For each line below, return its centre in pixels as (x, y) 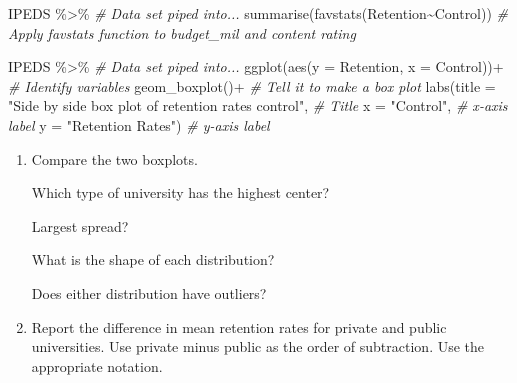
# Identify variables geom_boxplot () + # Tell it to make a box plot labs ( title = (252, 85)
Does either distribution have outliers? (149, 292)
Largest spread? (80, 225)
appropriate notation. (97, 365)
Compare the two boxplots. (114, 158)
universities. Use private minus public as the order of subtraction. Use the (258, 346)
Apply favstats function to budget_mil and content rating (182, 32)
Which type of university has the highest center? (180, 192)
